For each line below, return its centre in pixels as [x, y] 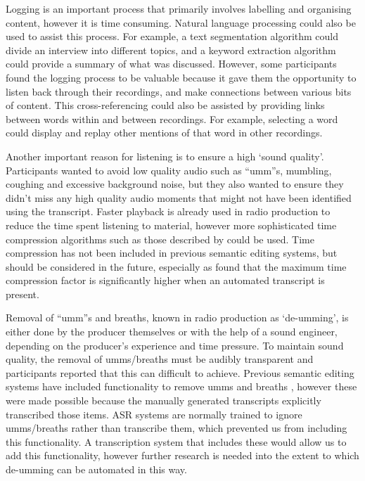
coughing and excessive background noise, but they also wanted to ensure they [175, 184]
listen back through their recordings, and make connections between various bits [179, 91]
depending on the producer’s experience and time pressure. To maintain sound [175, 345]
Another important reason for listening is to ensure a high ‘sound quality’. [165, 156]
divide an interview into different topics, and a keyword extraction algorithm [171, 50]
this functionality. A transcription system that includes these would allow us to [176, 441]
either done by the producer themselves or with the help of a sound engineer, [172, 332]
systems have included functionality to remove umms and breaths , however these [181, 386]
